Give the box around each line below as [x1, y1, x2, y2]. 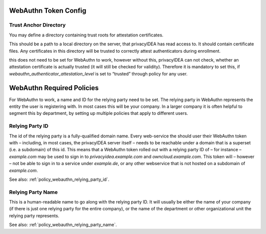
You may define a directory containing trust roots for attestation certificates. [9, 32, 164, 38]
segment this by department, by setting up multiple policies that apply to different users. [9, 110, 188, 116]
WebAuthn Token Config [9, 6, 86, 15]
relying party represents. [9, 212, 60, 219]
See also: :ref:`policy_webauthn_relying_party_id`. [9, 176, 109, 182]
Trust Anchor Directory [9, 22, 66, 29]
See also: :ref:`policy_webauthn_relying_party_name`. [9, 222, 117, 228]
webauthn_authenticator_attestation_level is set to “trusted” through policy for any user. [9, 70, 188, 76]
